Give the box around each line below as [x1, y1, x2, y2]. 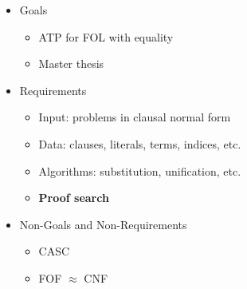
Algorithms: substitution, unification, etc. [38, 162, 241, 179]
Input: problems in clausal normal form [38, 109, 231, 125]
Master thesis [38, 55, 104, 72]
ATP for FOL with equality [38, 28, 174, 45]
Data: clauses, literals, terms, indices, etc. [38, 135, 241, 152]
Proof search [38, 189, 109, 206]
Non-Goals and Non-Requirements [19, 216, 187, 232]
